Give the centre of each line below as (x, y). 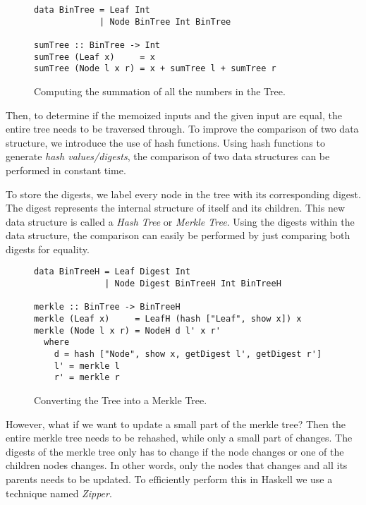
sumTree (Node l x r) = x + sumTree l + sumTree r (155, 69)
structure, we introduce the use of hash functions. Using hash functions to (165, 142)
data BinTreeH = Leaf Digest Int (112, 272)
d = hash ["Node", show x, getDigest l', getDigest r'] (188, 354)
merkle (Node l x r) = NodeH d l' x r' (127, 330)
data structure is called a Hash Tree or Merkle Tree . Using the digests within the (180, 221)
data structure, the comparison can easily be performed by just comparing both (178, 235)
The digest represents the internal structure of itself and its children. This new (176, 208)
